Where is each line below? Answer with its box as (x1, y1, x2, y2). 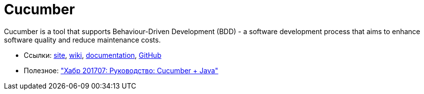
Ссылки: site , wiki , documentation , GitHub (24, 50, 162, 59)
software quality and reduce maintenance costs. (4, 35, 161, 44)
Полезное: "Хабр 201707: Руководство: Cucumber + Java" (24, 66, 218, 75)
